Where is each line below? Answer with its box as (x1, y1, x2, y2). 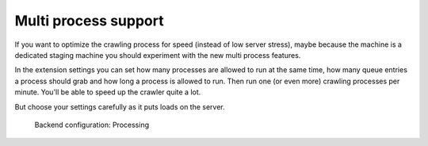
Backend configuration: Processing (34, 120, 150, 129)
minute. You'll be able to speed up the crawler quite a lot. (14, 87, 201, 97)
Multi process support (14, 12, 164, 29)
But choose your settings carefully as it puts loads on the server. (14, 102, 225, 111)
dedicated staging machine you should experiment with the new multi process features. (14, 50, 301, 60)
